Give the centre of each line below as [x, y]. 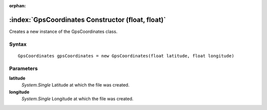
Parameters [23, 68]
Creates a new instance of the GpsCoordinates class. [63, 31]
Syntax [18, 44]
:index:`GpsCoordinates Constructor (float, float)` [88, 20]
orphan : [18, 6]
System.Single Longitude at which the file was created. [77, 99]
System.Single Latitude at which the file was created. [75, 85]
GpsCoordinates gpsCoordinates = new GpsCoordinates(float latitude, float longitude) [126, 56]
